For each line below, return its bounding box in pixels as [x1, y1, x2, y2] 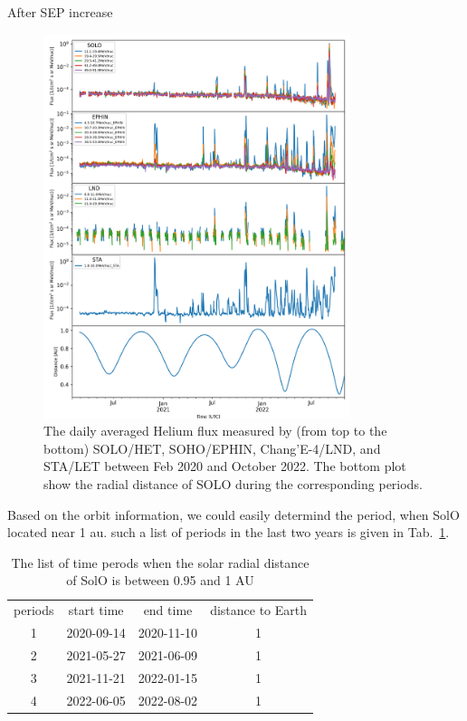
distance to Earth [210, 601, 308, 620]
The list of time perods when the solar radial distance [11, 553, 310, 572]
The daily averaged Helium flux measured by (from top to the [43, 421, 387, 440]
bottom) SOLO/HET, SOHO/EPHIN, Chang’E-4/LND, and [43, 438, 381, 457]
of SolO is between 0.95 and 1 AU [66, 571, 254, 590]
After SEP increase [7, 3, 113, 21]
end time [143, 601, 193, 620]
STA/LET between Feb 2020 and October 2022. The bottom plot [43, 457, 406, 476]
